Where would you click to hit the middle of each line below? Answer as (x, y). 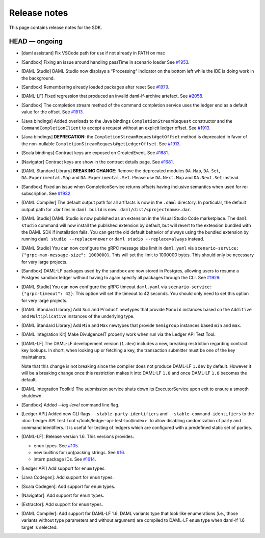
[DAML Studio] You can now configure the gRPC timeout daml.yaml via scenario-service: (117, 287)
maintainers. (34, 357)
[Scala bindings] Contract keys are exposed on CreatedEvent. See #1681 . (95, 153)
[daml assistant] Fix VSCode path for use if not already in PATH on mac (93, 53)
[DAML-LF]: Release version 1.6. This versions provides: (78, 436)
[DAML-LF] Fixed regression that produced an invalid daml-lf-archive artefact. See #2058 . (112, 96)
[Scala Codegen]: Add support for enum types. (68, 486)
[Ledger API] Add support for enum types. (63, 468)
